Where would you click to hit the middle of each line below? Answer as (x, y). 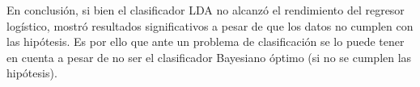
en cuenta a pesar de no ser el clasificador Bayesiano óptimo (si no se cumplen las (209, 57)
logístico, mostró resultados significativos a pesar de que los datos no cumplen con (210, 25)
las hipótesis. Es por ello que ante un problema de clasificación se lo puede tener (206, 41)
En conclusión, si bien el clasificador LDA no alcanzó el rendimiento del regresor (206, 10)
